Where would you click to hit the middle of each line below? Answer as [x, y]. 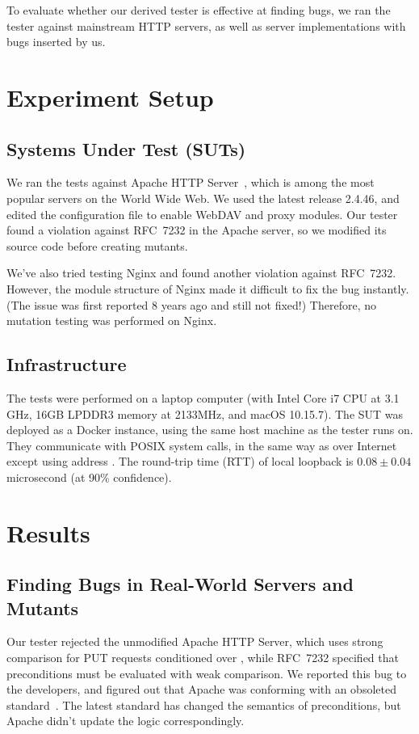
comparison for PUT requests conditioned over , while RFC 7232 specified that [203, 658]
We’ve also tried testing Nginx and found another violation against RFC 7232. [201, 273]
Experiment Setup [110, 97]
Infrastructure [67, 364]
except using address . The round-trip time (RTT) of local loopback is [180, 461]
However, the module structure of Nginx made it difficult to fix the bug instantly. [208, 288]
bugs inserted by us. [56, 42]
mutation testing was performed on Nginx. [112, 321]
